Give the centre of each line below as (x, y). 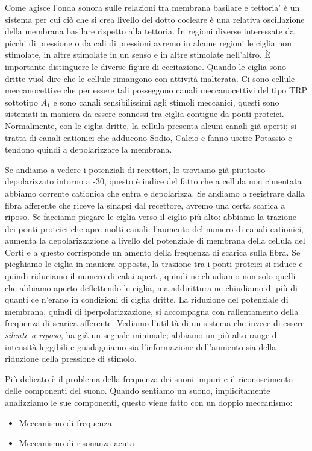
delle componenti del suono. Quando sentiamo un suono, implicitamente (138, 390)
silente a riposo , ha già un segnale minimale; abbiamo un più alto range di (142, 335)
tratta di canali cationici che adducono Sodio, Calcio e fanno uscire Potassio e (148, 137)
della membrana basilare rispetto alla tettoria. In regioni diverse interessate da (150, 31)
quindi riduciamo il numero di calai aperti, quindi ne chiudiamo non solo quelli (150, 276)
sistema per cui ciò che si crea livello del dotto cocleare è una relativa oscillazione (155, 19)
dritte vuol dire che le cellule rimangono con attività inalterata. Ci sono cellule (150, 78)
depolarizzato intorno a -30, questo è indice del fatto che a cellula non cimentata (153, 181)
